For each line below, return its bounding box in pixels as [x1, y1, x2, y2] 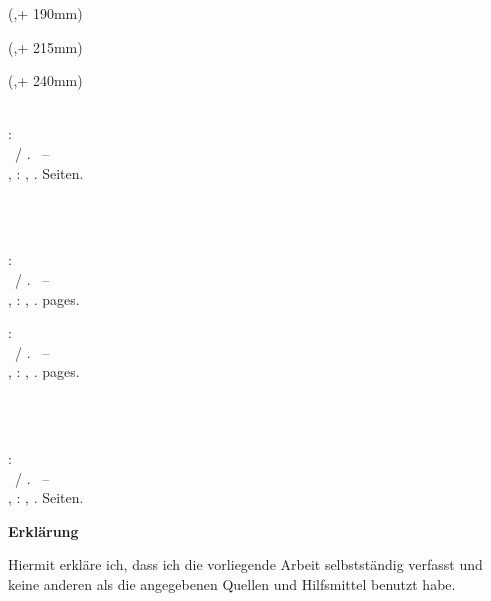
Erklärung [8, 520, 79, 541]
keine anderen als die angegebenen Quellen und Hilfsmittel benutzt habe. [8, 574, 456, 595]
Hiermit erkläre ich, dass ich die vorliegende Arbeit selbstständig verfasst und [8, 554, 483, 575]
